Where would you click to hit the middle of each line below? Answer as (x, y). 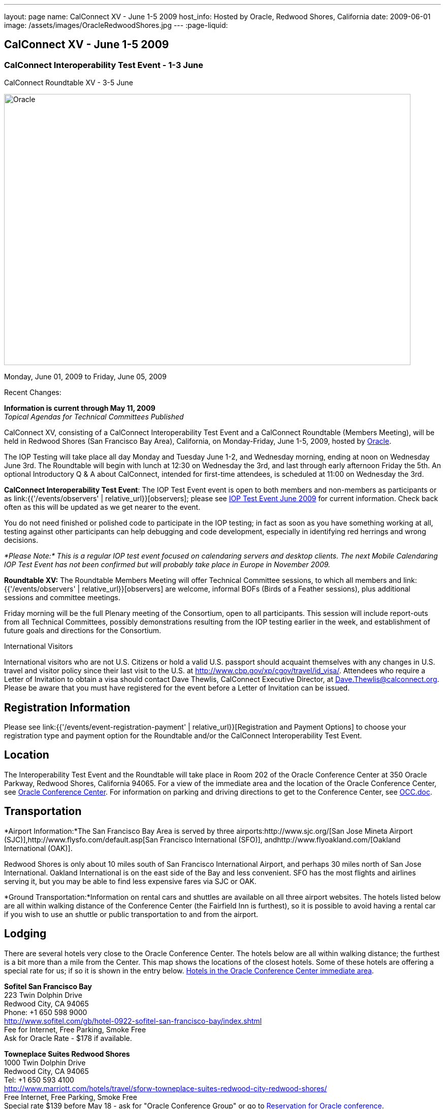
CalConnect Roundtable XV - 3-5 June (69, 83)
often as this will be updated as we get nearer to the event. (102, 507)
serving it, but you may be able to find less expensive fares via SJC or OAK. (130, 881)
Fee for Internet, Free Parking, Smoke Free (75, 1029)
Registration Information (67, 707)
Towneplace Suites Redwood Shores (67, 1054)
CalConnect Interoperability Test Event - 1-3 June (104, 65)
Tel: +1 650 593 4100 (39, 1080)
